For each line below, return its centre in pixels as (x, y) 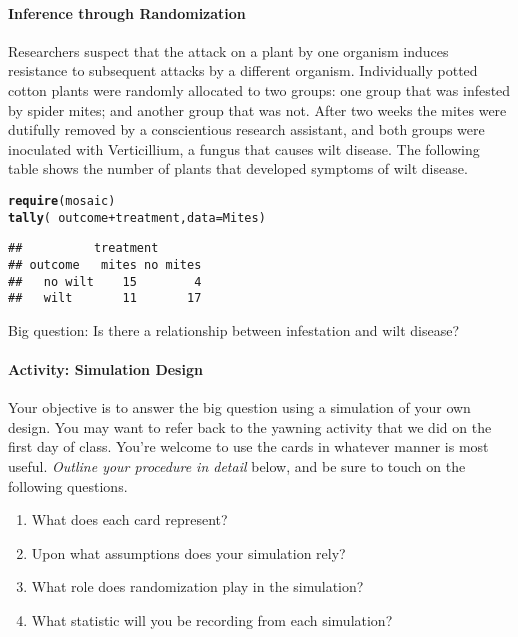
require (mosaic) (62, 200)
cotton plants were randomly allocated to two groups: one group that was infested (259, 89)
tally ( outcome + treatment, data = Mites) (137, 217)
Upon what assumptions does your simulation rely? (188, 552)
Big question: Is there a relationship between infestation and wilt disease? (234, 329)
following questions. (68, 485)
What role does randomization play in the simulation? (197, 586)
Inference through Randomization (127, 12)
